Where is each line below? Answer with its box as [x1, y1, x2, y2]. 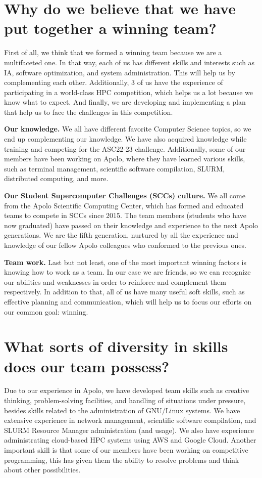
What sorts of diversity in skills [4, 336, 228, 357]
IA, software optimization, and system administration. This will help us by [4, 67, 235, 77]
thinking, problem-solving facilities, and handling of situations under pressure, [4, 395, 246, 406]
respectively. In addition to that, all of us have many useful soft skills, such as [4, 286, 245, 297]
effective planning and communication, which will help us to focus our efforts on [4, 296, 252, 307]
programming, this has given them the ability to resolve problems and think [4, 454, 239, 465]
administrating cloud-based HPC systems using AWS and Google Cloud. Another [4, 434, 256, 445]
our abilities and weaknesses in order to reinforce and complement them [4, 276, 226, 287]
